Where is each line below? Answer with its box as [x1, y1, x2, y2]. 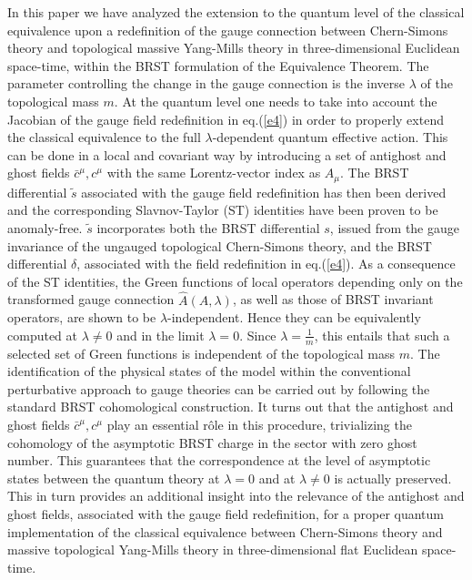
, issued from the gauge [329, 218, 459, 237]
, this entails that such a [314, 325, 450, 344]
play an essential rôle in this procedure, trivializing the [106, 414, 412, 433]
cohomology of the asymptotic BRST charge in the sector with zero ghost [7, 432, 417, 452]
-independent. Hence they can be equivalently [167, 308, 421, 327]
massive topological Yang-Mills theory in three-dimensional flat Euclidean [7, 540, 418, 559]
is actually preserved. [334, 468, 452, 487]
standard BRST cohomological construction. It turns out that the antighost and [7, 397, 454, 416]
